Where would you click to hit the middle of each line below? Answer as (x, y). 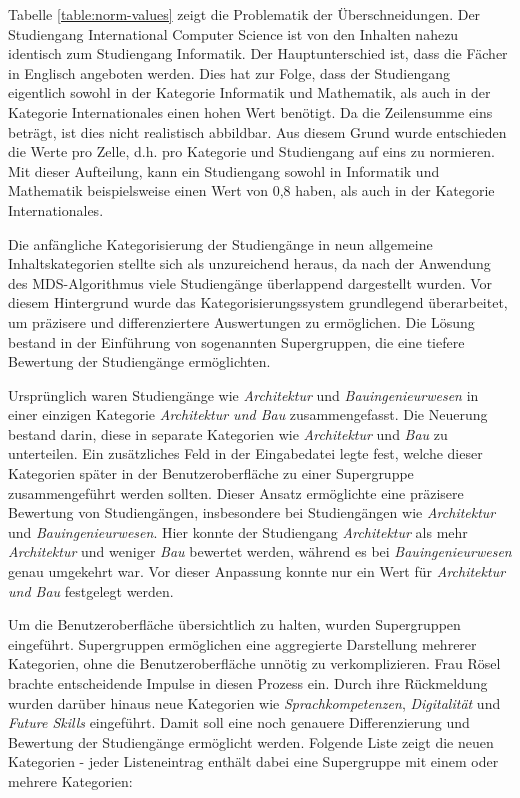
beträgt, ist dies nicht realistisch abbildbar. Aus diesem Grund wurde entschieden (257, 131)
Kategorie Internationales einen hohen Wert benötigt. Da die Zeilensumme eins (250, 111)
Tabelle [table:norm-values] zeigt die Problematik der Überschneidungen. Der (244, 14)
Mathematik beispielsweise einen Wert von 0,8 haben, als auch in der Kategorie (251, 190)
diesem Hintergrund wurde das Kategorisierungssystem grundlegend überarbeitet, (258, 302)
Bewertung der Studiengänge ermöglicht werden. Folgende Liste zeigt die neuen (251, 741)
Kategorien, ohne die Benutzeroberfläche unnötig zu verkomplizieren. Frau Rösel (254, 663)
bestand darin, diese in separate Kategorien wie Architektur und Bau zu (228, 433)
